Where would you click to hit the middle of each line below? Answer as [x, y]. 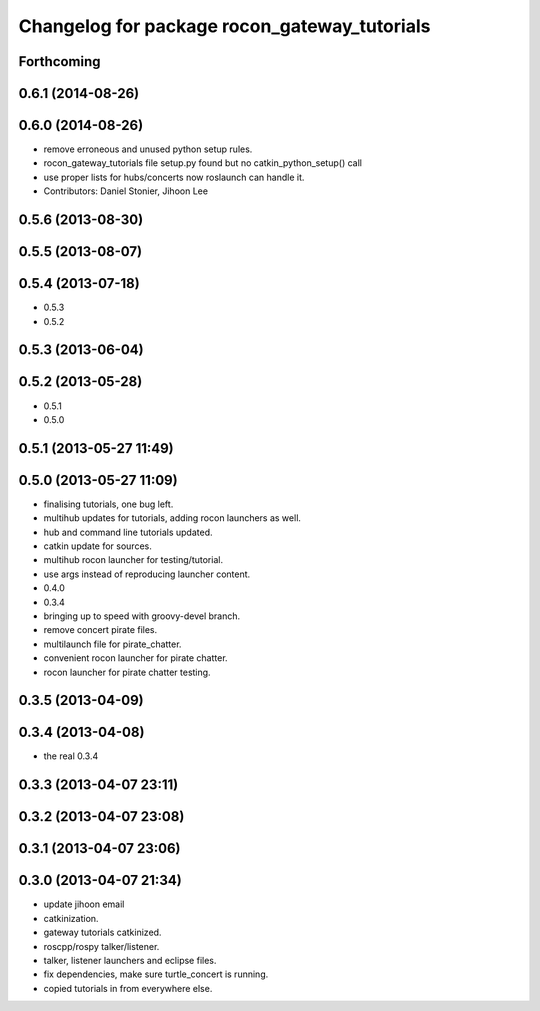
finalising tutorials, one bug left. [108, 504]
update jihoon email [84, 904]
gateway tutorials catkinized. [102, 932]
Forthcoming [59, 61]
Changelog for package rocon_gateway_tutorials [224, 26]
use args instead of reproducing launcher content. [147, 574]
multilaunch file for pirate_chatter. [112, 644]
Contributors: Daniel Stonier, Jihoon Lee [126, 191]
